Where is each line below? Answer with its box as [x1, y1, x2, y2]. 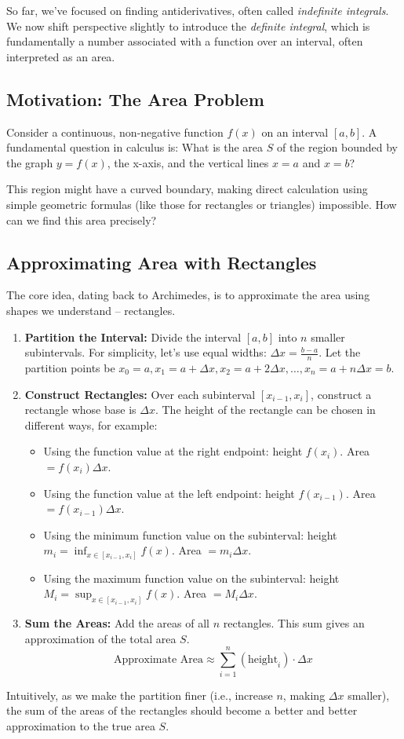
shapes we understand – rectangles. [6, 302, 176, 318]
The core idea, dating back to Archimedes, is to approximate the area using [6, 287, 370, 303]
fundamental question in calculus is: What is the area [6, 139, 264, 155]
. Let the [318, 344, 361, 360]
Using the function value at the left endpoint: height [43, 485, 295, 501]
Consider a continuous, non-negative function [6, 123, 224, 140]
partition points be [24, 359, 115, 375]
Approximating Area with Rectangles [6, 250, 317, 274]
